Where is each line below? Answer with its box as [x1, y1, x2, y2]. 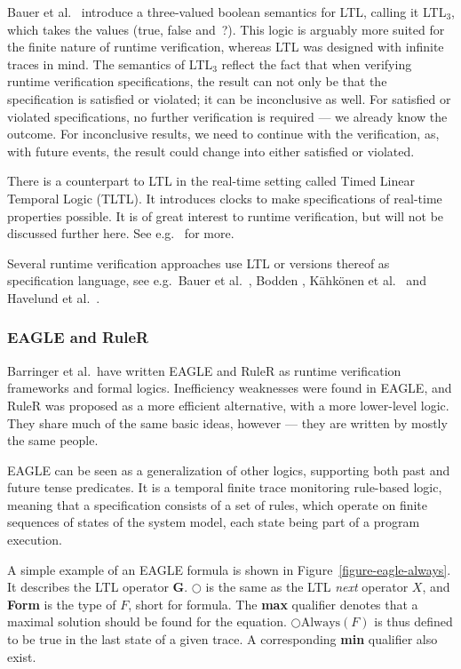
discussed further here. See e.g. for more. [7, 224, 234, 243]
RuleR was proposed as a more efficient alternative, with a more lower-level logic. [7, 395, 449, 414]
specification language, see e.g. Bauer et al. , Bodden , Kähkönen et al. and [7, 271, 426, 290]
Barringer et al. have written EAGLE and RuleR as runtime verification [7, 361, 401, 379]
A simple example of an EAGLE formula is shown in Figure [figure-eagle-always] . [7, 560, 451, 578]
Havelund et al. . [7, 288, 100, 307]
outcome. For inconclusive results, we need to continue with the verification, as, [7, 124, 440, 143]
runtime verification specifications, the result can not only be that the [7, 72, 387, 91]
